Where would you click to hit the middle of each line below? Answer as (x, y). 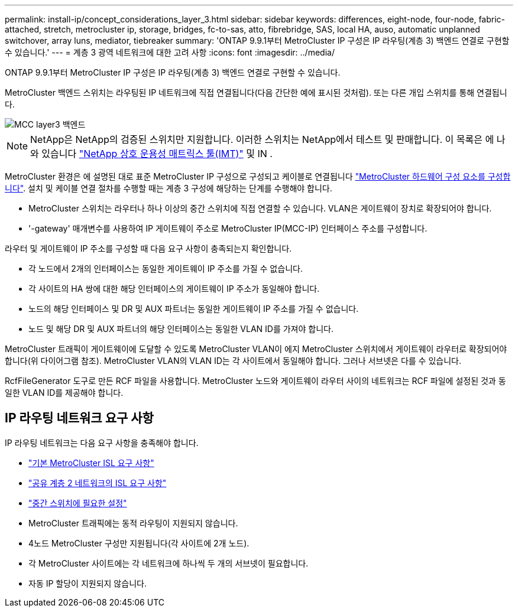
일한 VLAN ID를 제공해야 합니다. (64, 393)
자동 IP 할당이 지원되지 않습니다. (88, 583)
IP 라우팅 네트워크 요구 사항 (79, 418)
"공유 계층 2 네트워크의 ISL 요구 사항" (98, 483)
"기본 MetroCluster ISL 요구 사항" (91, 463)
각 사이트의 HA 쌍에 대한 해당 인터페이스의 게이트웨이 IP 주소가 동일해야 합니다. (174, 289)
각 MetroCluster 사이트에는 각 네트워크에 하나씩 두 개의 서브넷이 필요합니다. (169, 563)
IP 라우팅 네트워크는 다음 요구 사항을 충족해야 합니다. (102, 442)
